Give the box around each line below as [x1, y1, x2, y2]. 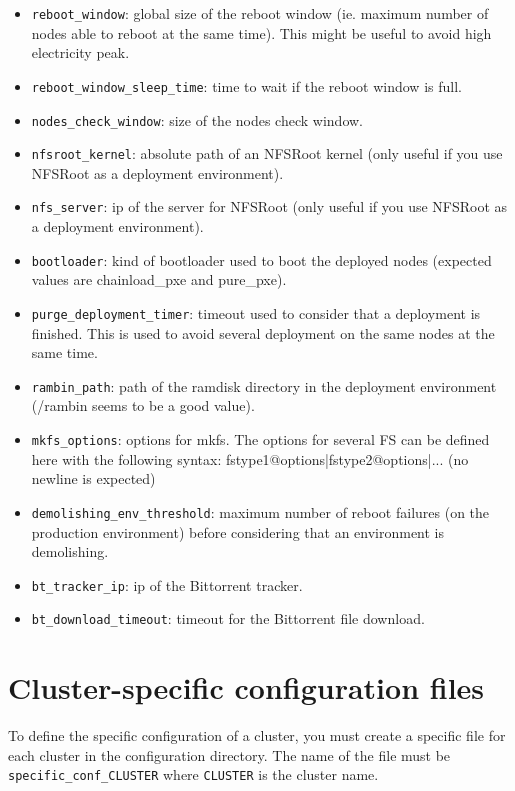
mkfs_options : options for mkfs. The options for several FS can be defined [31, 429, 490, 449]
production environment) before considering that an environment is [31, 521, 445, 542]
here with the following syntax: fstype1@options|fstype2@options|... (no [31, 448, 469, 469]
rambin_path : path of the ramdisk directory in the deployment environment [31, 375, 497, 396]
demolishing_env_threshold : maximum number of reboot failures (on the [31, 501, 490, 522]
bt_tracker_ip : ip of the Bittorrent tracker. [31, 574, 303, 595]
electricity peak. [31, 42, 130, 63]
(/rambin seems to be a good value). [31, 395, 255, 416]
